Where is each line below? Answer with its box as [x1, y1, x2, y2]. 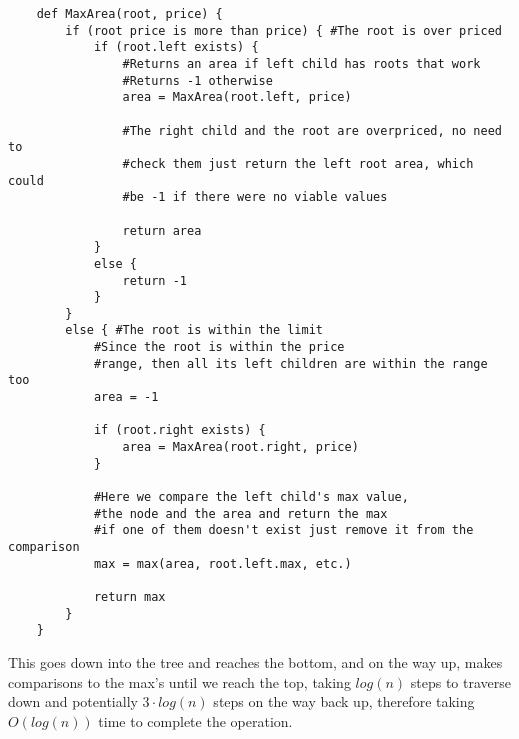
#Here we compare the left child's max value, [93, 490, 409, 505]
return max [93, 589, 166, 604]
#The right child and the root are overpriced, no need [122, 123, 502, 138]
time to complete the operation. [98, 710, 293, 731]
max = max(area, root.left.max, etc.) [93, 556, 352, 571]
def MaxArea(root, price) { [36, 7, 223, 21]
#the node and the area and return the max [93, 506, 388, 521]
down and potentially [8, 691, 138, 712]
